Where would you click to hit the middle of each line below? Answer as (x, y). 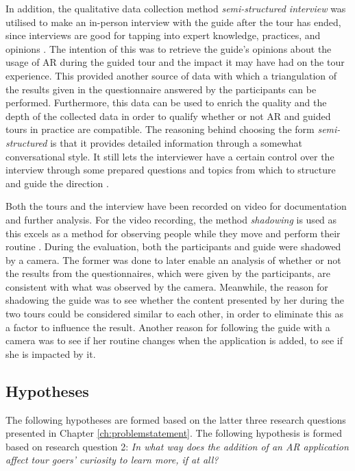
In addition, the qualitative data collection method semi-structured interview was (176, 8)
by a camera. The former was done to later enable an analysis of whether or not (173, 259)
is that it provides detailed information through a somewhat (176, 142)
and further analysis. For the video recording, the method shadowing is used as (171, 219)
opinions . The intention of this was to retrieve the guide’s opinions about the (169, 48)
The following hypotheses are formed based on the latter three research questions (176, 419)
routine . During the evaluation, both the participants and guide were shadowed (173, 246)
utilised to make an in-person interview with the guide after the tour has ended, (173, 22)
